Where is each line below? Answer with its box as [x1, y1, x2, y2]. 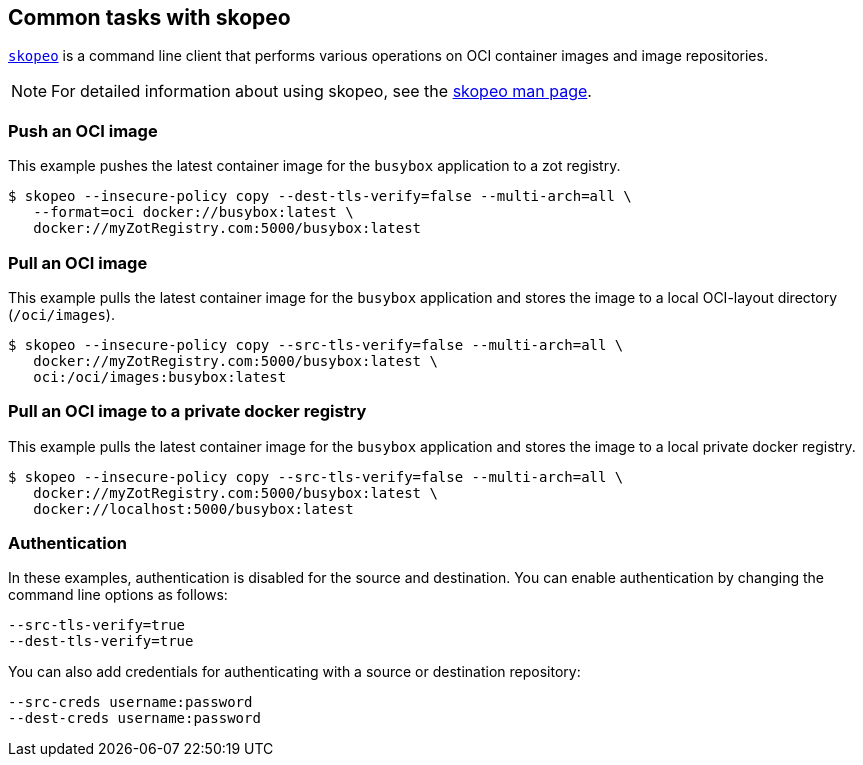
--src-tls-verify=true [8, 617, 186, 634]
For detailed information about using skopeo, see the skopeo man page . [51, 81, 592, 102]
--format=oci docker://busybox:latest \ [33, 204, 354, 221]
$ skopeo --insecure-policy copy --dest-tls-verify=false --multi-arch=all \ [8, 188, 632, 205]
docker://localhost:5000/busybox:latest [33, 500, 354, 517]
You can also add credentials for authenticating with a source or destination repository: [8, 663, 581, 681]
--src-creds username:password [8, 694, 253, 711]
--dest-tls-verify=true [8, 633, 194, 650]
